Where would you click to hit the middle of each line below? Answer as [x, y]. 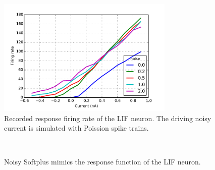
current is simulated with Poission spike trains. [76, 128]
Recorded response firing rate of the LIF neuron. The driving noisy [108, 118]
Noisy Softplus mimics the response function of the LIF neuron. [102, 162]
